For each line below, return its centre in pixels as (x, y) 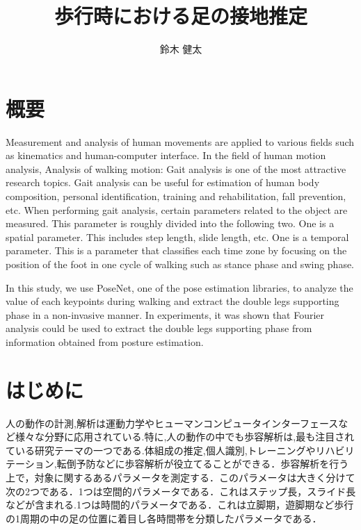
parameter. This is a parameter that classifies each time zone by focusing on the (176, 250)
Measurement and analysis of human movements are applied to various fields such (180, 141)
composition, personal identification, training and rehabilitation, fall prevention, (176, 196)
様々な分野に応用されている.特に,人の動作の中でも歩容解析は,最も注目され (185, 437)
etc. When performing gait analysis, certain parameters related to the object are (177, 209)
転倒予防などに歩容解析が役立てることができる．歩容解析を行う (203, 464)
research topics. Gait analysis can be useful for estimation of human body (163, 182)
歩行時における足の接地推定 (180, 16)
